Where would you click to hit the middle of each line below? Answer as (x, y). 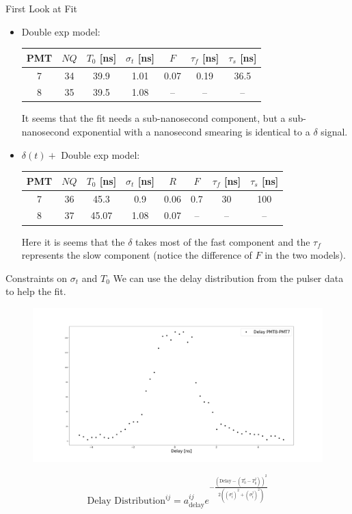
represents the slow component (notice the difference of (137, 255)
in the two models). (305, 255)
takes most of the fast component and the (223, 241)
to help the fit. (36, 291)
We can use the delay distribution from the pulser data (228, 278)
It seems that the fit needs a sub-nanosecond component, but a (153, 118)
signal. (334, 132)
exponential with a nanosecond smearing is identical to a (191, 132)
